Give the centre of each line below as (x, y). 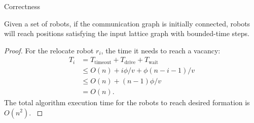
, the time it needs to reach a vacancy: (161, 50)
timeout (103, 62)
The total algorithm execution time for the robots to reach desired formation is (127, 102)
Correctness (22, 6)
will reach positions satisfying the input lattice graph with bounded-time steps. (127, 33)
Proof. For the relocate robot (49, 50)
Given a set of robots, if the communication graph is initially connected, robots (127, 23)
